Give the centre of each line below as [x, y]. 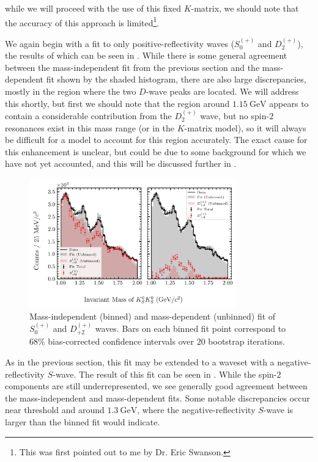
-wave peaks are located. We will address [222, 91]
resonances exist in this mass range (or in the [90, 127]
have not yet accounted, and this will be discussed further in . [121, 163]
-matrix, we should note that [245, 8]
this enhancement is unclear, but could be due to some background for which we [156, 151]
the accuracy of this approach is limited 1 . [82, 21]
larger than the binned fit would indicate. [83, 421]
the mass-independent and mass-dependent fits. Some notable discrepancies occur [157, 398]
